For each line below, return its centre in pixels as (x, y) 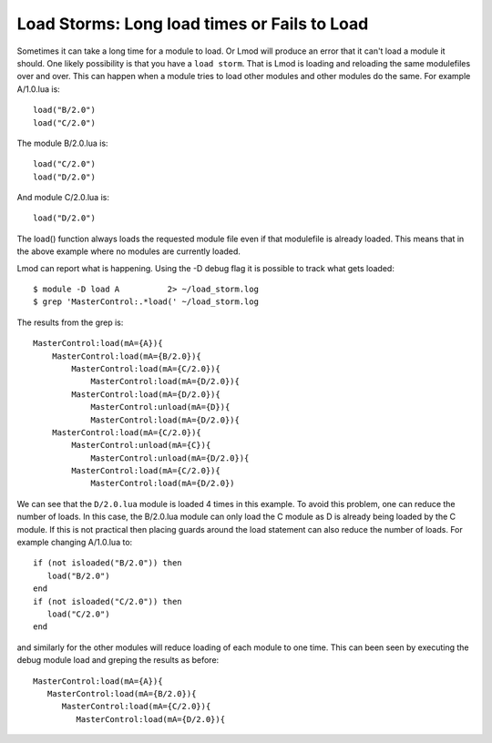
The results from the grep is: (70, 322)
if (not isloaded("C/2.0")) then (108, 601)
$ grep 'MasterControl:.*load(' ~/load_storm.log (146, 302)
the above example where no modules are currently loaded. (129, 251)
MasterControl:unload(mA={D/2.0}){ (170, 458)
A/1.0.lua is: (39, 89)
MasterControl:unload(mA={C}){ (141, 445)
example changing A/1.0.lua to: (75, 543)
